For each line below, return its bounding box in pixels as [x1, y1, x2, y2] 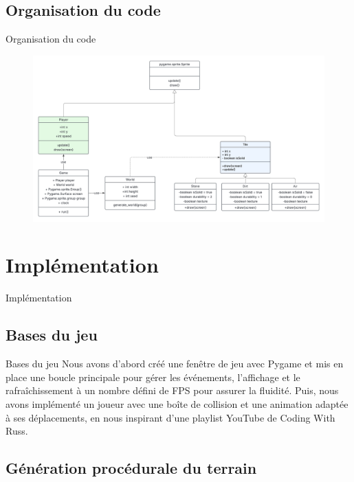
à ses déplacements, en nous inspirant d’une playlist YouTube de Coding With [5, 410, 335, 424]
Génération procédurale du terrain [5, 457, 257, 479]
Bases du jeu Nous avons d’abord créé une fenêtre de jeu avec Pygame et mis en [5, 356, 344, 371]
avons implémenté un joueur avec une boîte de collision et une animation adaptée [5, 396, 349, 411]
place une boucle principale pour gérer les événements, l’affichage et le [5, 369, 300, 384]
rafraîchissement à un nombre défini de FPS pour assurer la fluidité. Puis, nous [5, 383, 339, 398]
